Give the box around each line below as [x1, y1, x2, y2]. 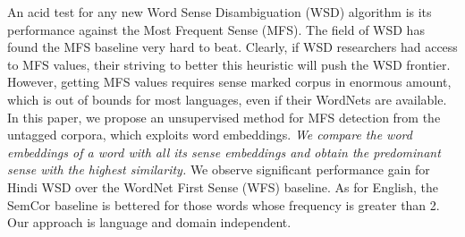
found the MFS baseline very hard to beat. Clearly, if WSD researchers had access [7, 38, 458, 56]
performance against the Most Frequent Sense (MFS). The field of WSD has [7, 20, 425, 38]
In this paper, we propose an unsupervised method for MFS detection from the [7, 107, 441, 126]
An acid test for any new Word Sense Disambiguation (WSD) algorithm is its [7, 3, 432, 21]
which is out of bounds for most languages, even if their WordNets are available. [7, 89, 447, 108]
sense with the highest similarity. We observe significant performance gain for [7, 160, 430, 179]
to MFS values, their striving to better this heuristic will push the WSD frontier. [7, 55, 451, 73]
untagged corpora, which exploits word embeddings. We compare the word [7, 125, 412, 144]
